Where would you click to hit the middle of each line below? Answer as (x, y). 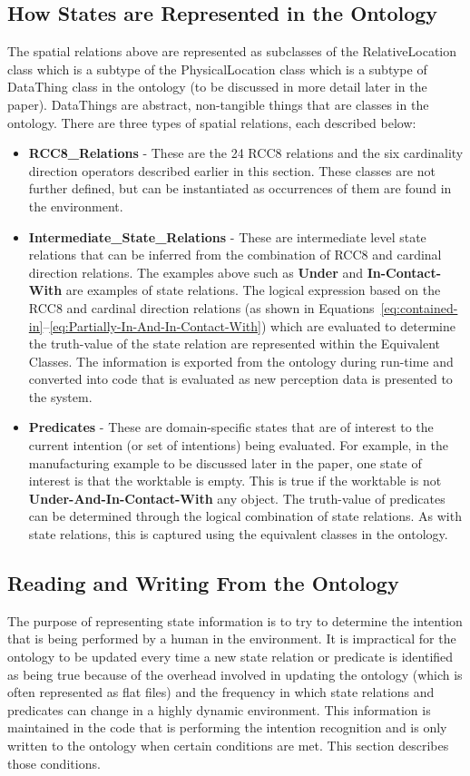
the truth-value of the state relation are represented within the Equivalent (235, 344)
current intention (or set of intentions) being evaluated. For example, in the (238, 445)
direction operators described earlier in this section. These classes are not (232, 170)
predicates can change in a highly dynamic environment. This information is (219, 709)
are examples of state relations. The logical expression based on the (253, 290)
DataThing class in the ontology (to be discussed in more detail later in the (217, 87)
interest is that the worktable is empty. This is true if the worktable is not (235, 481)
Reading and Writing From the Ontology (203, 583)
